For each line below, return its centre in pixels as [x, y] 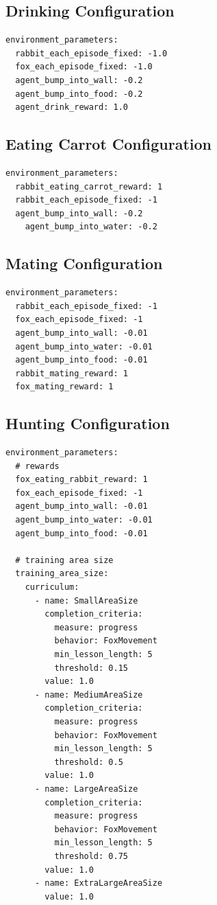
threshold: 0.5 [89, 762]
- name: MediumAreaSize [89, 695]
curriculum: [52, 587]
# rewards [37, 466]
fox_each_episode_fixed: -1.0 [84, 67]
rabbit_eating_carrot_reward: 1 [89, 186]
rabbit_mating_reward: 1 [72, 373]
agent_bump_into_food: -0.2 [79, 94]
